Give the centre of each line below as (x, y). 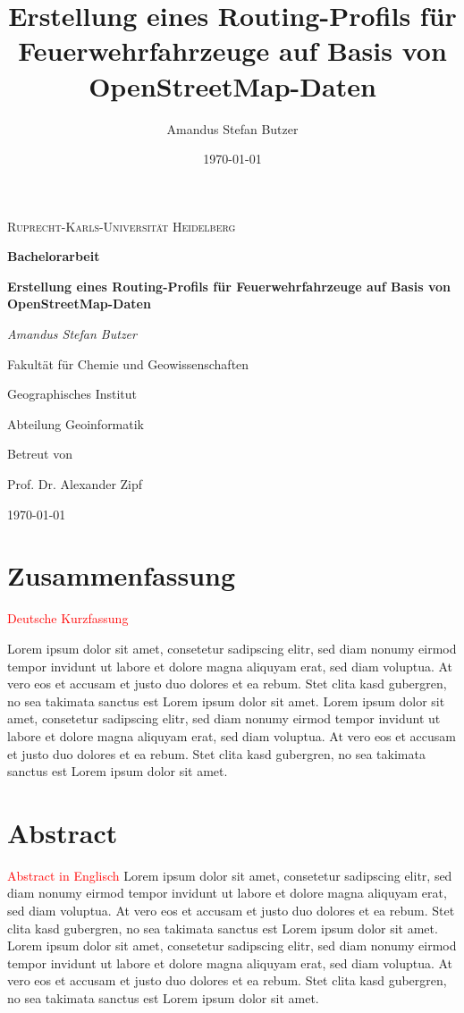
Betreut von (40, 454)
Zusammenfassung (122, 575)
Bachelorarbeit (54, 256)
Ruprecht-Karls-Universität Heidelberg (122, 226)
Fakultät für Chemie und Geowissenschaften (128, 363)
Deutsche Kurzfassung (68, 618)
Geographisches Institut (72, 394)
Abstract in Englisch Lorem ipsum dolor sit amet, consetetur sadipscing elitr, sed (230, 875)
